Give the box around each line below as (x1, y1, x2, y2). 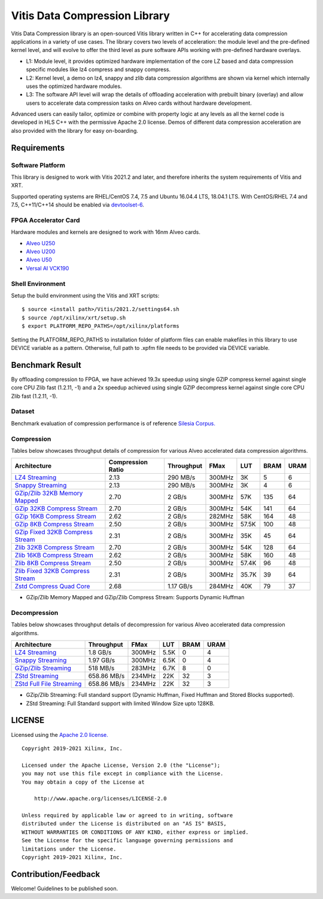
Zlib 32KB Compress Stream (14, 543, 95, 551)
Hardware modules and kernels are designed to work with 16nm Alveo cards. (11, 228, 200, 236)
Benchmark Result (11, 359, 81, 370)
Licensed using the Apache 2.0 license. (11, 731, 109, 738)
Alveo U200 (26, 248, 56, 255)
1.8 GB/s (88, 648, 112, 657)
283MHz (131, 664, 156, 672)
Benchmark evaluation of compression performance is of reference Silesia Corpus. (11, 419, 215, 427)
